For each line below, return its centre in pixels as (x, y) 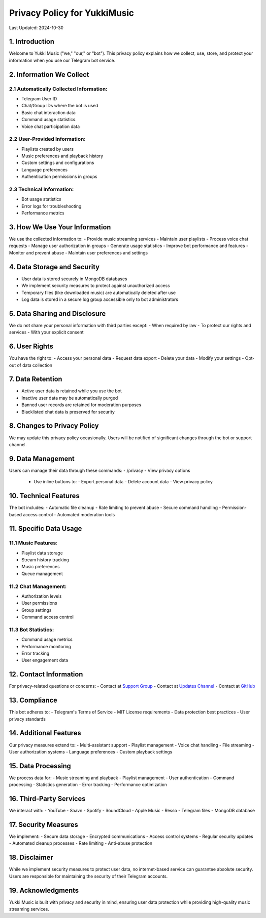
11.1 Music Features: (33, 543)
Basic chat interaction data (49, 112)
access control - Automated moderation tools (69, 514)
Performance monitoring (46, 646)
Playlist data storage (42, 553)
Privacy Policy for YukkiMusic (72, 13)
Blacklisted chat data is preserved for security (68, 412)
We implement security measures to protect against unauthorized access (96, 286)
